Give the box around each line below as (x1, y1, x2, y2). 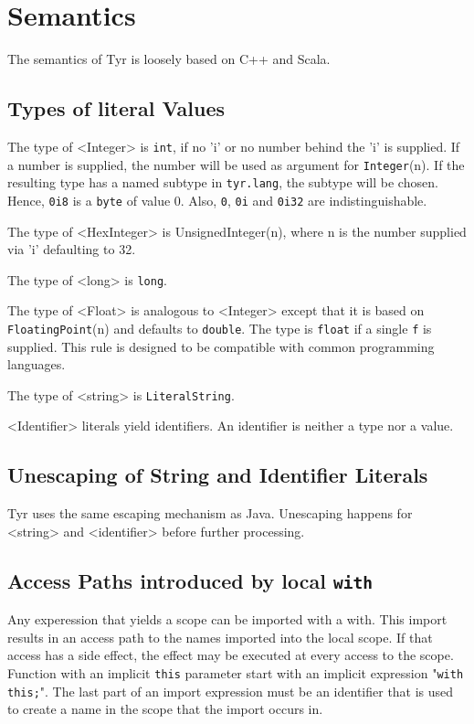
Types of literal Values (7, 94, 226, 122)
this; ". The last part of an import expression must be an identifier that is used (7, 681, 454, 700)
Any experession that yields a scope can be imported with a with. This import (7, 610, 448, 629)
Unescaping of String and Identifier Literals (7, 461, 428, 489)
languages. (7, 355, 66, 374)
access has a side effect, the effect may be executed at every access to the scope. (7, 645, 454, 665)
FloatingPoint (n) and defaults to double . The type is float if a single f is (7, 318, 432, 337)
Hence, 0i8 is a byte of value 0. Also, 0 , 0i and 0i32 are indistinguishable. (7, 190, 427, 209)
